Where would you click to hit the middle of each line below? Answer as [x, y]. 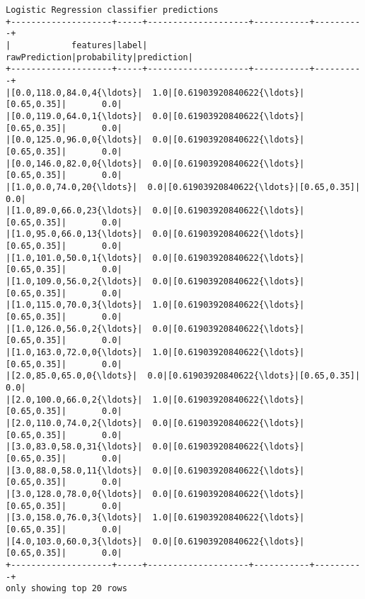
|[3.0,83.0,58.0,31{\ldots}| [74, 447]
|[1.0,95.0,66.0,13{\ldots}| [74, 234]
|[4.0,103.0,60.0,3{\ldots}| [74, 541]
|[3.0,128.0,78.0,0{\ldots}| [74, 494]
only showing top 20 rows [66, 589]
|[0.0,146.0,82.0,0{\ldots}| [74, 163]
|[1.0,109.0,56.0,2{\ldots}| [74, 282]
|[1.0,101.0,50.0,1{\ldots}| [74, 258]
